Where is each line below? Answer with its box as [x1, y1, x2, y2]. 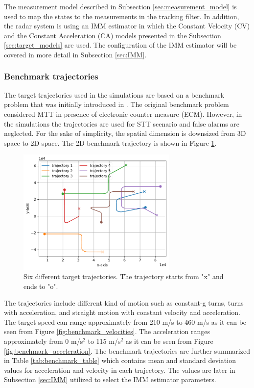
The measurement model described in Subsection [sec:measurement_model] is [4, 1, 237, 11]
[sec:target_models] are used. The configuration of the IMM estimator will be [4, 40, 237, 50]
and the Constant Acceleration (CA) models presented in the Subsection [4, 30, 221, 40]
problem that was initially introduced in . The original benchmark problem [4, 99, 229, 109]
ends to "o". [23, 281, 58, 291]
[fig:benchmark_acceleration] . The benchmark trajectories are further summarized [4, 345, 250, 356]
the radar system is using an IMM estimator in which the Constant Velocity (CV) [4, 21, 250, 31]
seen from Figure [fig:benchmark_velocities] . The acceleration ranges [4, 326, 210, 336]
